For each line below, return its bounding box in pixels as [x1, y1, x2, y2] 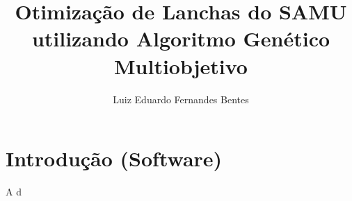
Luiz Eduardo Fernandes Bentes [113, 91, 249, 106]
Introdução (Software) [6, 144, 223, 173]
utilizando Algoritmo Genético [31, 24, 330, 53]
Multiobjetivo [114, 51, 248, 80]
